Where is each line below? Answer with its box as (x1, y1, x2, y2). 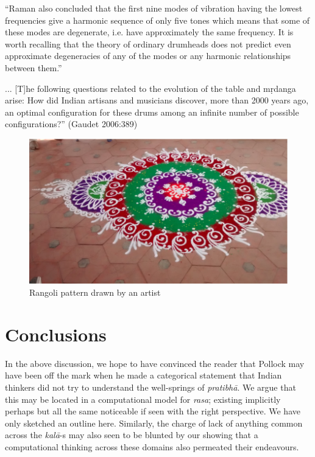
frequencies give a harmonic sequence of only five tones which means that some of (5, 13, 310, 26)
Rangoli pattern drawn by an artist (29, 286, 161, 299)
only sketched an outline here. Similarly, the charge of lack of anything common (5, 416, 303, 429)
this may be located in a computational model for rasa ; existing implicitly (5, 392, 281, 405)
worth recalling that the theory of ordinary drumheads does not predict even (5, 37, 291, 50)
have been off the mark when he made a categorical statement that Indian (5, 369, 282, 382)
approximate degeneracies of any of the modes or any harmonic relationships (5, 49, 291, 62)
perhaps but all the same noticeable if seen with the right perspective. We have (5, 405, 300, 417)
